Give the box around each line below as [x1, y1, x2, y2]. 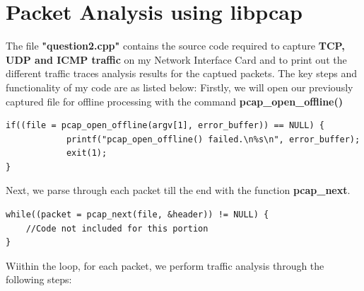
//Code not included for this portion [25, 223, 209, 234]
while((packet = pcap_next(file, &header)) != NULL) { [6, 210, 269, 220]
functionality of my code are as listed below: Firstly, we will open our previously [6, 79, 353, 94]
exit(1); [66, 148, 107, 159]
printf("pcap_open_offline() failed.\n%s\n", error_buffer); [66, 134, 360, 144]
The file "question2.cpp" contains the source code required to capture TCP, [6, 38, 345, 53]
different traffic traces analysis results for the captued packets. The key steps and [6, 66, 357, 81]
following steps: [6, 272, 72, 287]
